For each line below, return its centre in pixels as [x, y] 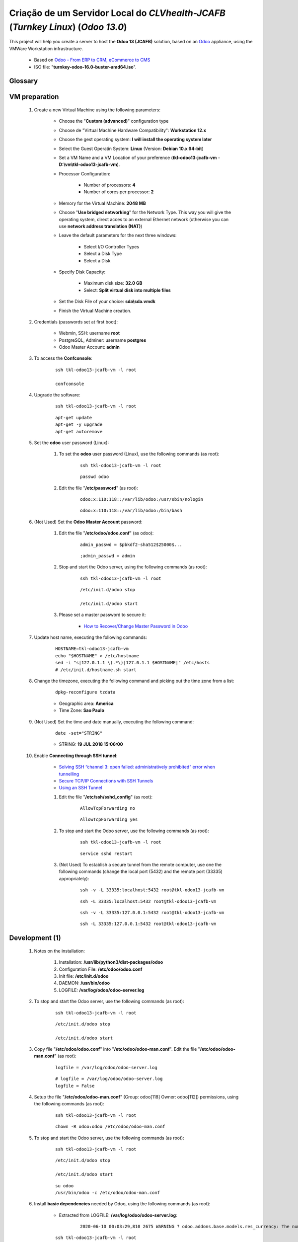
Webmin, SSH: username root [89, 333]
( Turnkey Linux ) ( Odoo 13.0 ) [68, 27]
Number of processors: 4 [110, 185]
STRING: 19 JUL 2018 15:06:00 [91, 744]
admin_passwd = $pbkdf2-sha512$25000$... [131, 544]
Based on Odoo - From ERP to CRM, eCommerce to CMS [92, 60]
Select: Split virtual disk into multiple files [127, 290]
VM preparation [34, 97]
